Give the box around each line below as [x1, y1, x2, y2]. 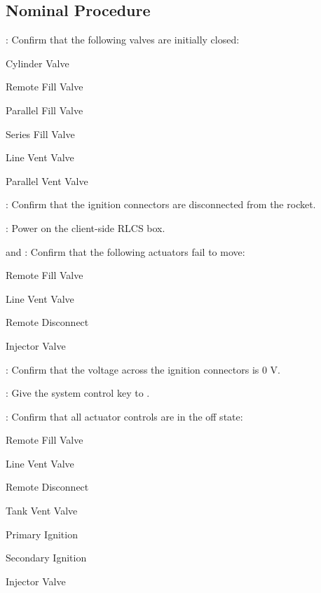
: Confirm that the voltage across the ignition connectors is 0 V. [6, 362, 281, 376]
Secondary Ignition [6, 550, 87, 565]
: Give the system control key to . [6, 386, 150, 400]
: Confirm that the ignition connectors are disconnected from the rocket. [6, 197, 316, 212]
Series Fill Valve [6, 126, 75, 141]
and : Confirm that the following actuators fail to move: [6, 244, 245, 259]
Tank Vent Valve [6, 503, 78, 518]
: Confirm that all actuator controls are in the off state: [6, 409, 243, 423]
